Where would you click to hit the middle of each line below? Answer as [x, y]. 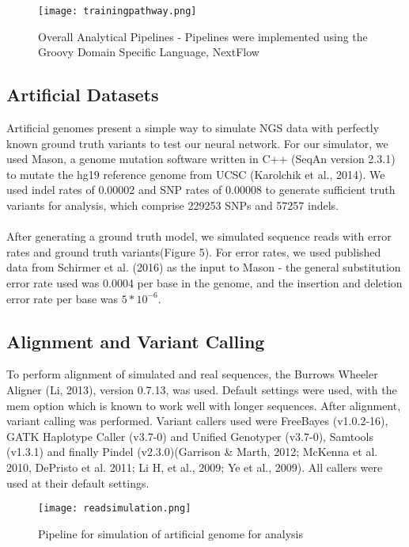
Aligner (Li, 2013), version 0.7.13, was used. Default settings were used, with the [202, 389]
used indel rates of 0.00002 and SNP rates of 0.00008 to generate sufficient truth [201, 190]
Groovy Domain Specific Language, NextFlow [149, 52]
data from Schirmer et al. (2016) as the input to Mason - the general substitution [204, 267]
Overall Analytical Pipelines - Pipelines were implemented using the [203, 36]
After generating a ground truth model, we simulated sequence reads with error [199, 236]
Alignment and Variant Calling [136, 341]
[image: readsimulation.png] [115, 509]
